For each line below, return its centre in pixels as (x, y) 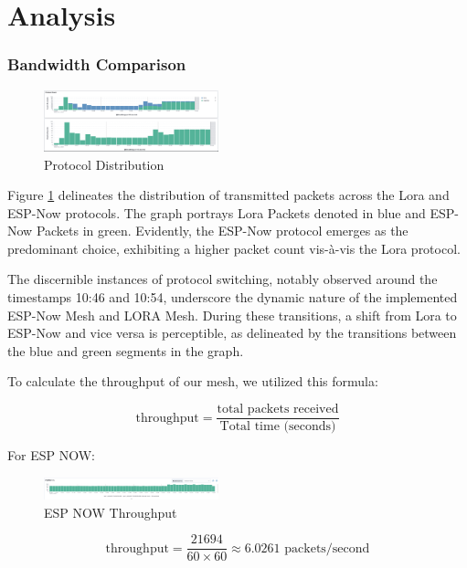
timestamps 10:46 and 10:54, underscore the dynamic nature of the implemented (233, 297)
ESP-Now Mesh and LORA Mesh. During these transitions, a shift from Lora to (232, 315)
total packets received (278, 410)
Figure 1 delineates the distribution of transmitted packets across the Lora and (228, 195)
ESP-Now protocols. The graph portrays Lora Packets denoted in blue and (217, 212)
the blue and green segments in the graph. (126, 350)
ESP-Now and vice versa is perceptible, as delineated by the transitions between (232, 333)
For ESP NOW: (51, 455)
